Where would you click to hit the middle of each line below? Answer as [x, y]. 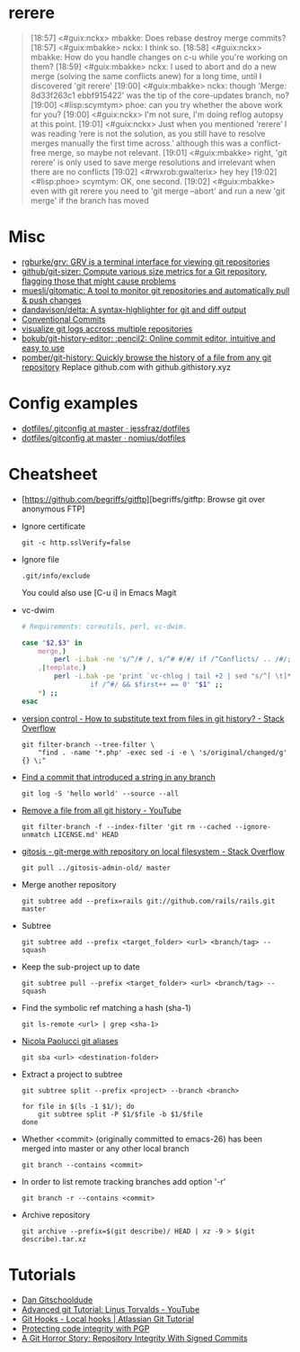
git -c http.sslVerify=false [76, 543]
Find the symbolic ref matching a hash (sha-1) [106, 1007]
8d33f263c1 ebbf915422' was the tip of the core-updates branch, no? [159, 95]
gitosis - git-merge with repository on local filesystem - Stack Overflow [153, 851]
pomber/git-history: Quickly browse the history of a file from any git [146, 357]
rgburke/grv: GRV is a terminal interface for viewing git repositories [146, 261]
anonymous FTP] [53, 509]
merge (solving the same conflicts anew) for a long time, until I [146, 76]
